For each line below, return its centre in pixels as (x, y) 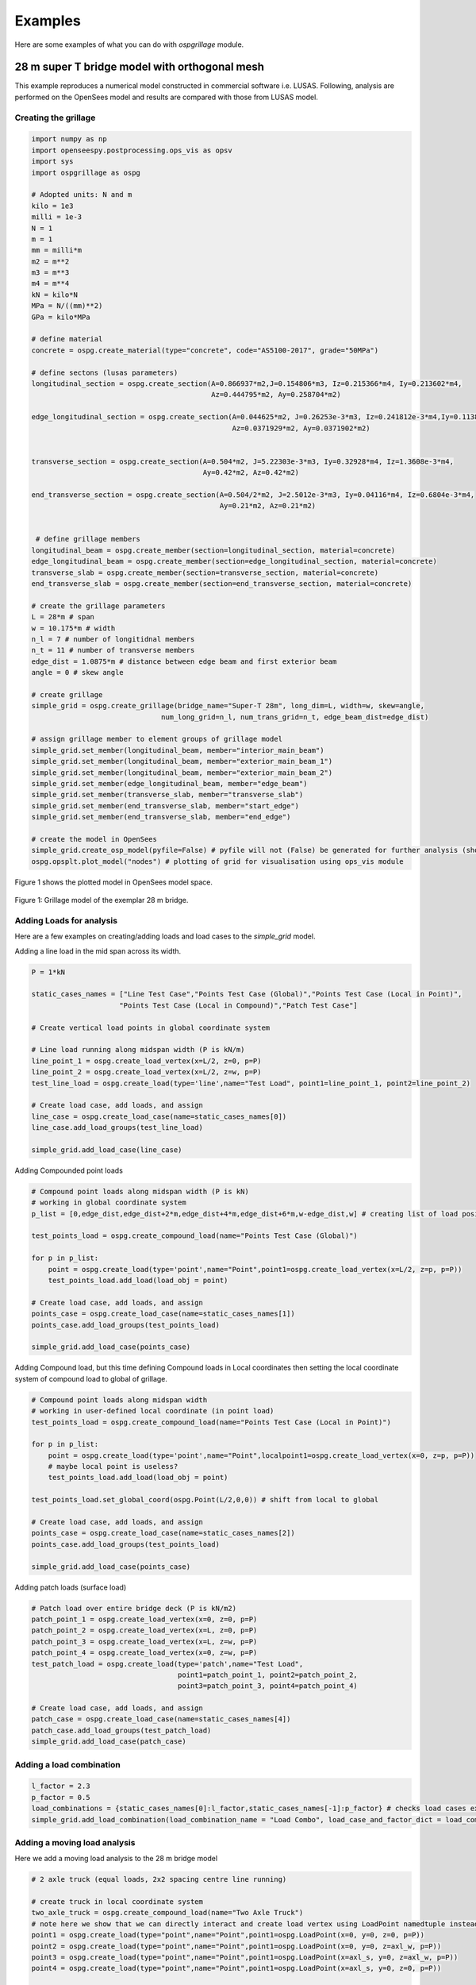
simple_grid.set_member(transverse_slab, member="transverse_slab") (167, 795)
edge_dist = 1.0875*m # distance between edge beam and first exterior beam (184, 661)
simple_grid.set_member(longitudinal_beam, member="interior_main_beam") (178, 750)
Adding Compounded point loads (69, 1170)
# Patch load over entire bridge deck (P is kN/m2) (134, 1608)
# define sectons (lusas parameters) (105, 372)
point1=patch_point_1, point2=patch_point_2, (268, 1675)
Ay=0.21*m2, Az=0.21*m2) (268, 506)
